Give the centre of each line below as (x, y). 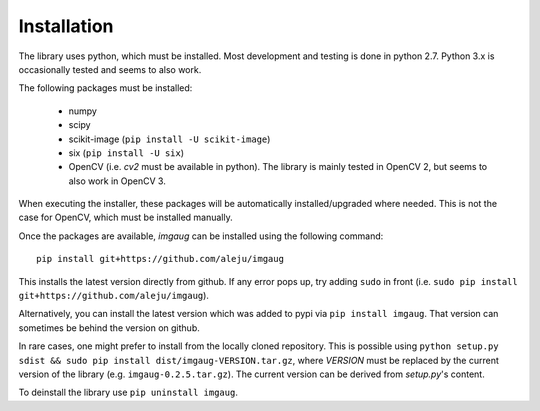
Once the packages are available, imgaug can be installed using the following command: (201, 236)
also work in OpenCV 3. (117, 181)
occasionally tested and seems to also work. (110, 69)
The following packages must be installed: (105, 88)
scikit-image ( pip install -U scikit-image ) (169, 139)
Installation (66, 26)
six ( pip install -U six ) (126, 152)
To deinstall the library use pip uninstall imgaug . (128, 392)
